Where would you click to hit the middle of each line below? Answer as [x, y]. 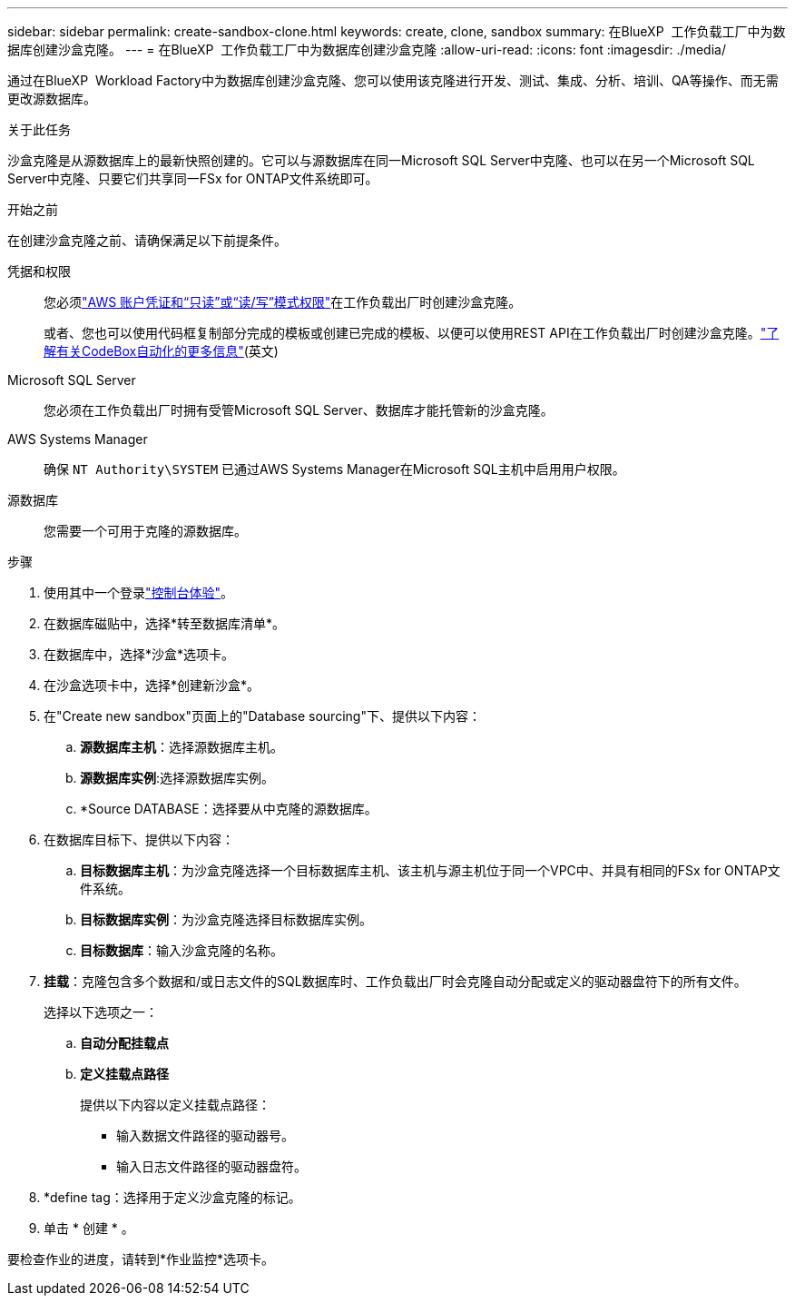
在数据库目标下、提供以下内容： [139, 839]
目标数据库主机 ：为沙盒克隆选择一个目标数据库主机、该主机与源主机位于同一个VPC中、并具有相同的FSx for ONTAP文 [430, 870]
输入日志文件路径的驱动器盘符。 [211, 1166]
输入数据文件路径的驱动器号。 [205, 1135]
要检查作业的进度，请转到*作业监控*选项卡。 [141, 1259]
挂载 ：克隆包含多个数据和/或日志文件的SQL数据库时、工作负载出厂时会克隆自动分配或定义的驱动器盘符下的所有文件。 [395, 981]
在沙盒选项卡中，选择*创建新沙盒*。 [152, 685]
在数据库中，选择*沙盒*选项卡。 [139, 654]
